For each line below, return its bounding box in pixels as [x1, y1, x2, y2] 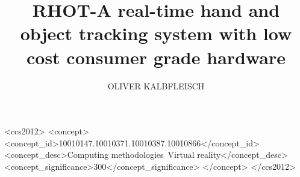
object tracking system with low [20, 21, 292, 46]
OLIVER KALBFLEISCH [107, 79, 205, 92]
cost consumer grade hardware [27, 44, 286, 69]
